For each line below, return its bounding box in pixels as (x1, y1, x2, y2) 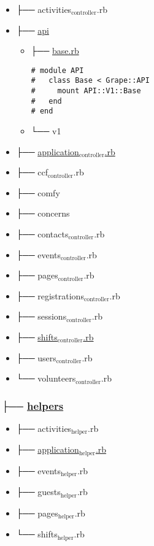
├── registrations (16, 289, 84, 302)
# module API (31, 66, 84, 75)
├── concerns (16, 207, 70, 220)
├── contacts (16, 228, 69, 240)
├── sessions (16, 310, 67, 323)
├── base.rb (31, 44, 79, 57)
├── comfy (16, 186, 60, 199)
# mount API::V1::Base (31, 87, 141, 96)
